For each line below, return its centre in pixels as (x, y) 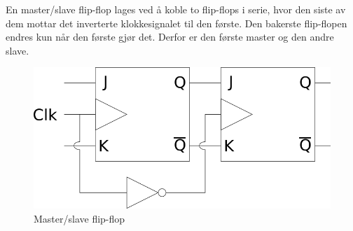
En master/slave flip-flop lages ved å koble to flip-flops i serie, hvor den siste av (176, 9)
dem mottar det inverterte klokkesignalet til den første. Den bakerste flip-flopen (176, 23)
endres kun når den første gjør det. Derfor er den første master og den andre (170, 37)
